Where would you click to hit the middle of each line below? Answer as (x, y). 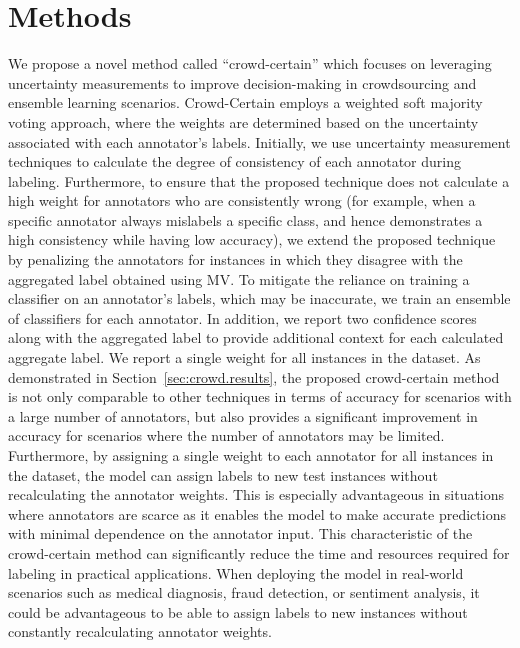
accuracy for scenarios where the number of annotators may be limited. (226, 435)
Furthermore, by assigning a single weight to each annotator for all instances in (251, 455)
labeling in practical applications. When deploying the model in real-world (236, 572)
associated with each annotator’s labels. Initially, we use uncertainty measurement (259, 141)
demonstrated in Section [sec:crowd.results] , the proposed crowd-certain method (254, 376)
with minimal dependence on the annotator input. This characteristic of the (240, 533)
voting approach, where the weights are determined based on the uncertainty (243, 121)
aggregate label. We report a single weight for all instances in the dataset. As (244, 357)
